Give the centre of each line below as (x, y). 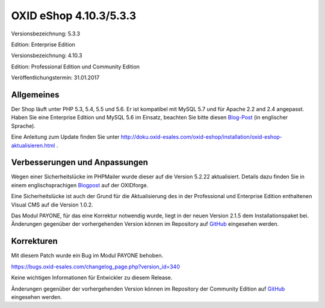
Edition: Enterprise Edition (43, 44)
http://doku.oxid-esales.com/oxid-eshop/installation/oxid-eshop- (202, 137)
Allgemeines (35, 95)
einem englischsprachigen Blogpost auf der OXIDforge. (80, 185)
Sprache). (23, 125)
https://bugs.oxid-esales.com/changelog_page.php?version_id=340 (95, 267)
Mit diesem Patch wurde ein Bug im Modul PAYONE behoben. (87, 256)
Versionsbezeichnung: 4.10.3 (47, 56)
